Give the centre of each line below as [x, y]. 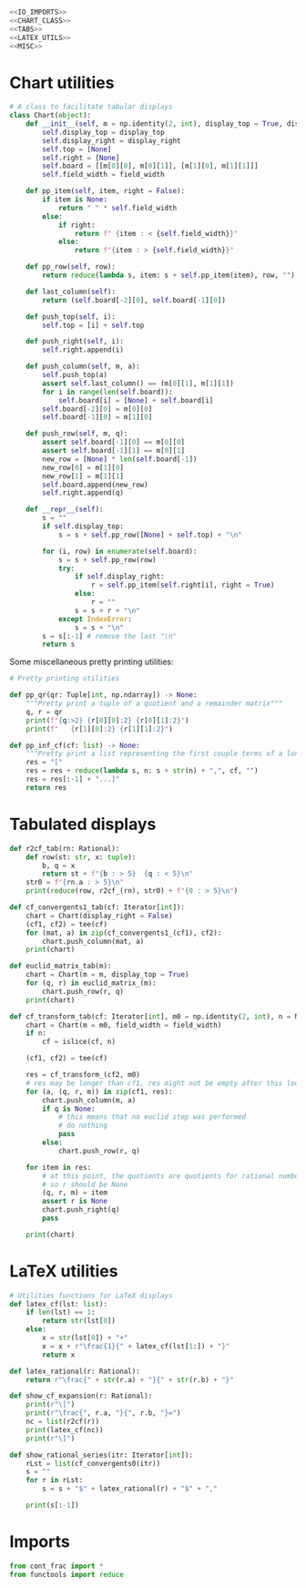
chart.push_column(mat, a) [93, 941]
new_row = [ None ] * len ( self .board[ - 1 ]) [120, 459]
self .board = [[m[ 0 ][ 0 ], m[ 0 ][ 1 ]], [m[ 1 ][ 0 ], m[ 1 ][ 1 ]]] [150, 166]
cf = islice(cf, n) [79, 1042]
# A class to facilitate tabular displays [91, 107]
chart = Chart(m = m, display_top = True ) [107, 975]
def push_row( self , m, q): [77, 434]
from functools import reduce [67, 1574]
